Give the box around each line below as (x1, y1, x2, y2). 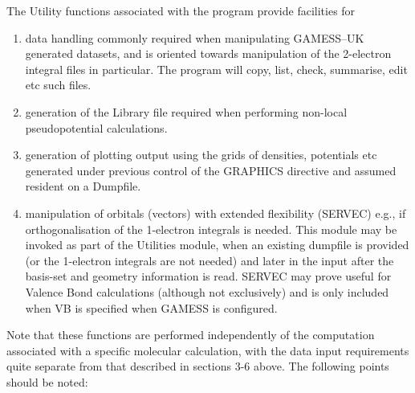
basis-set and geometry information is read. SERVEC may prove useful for (25, 268, 392, 285)
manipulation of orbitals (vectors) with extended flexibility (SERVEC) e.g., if (25, 204, 406, 221)
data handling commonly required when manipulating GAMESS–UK (25, 29, 364, 46)
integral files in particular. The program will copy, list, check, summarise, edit (25, 60, 408, 77)
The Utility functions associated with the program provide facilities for (6, 2, 356, 18)
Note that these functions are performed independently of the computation (6, 326, 375, 343)
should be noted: (6, 373, 88, 390)
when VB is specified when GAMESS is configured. (25, 299, 278, 316)
